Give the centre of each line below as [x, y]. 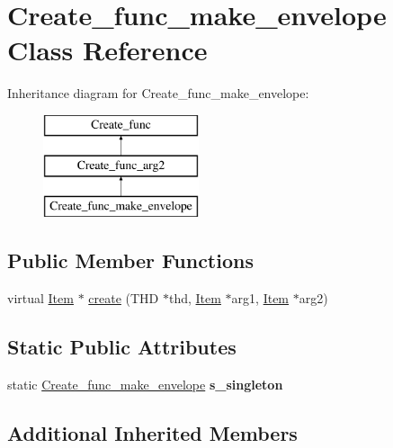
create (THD [124, 298]
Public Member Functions [130, 260]
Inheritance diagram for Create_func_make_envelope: [158, 93]
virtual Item [40, 298]
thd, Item [195, 298]
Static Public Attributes [122, 347]
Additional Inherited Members [152, 432]
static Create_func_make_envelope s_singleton [145, 384]
